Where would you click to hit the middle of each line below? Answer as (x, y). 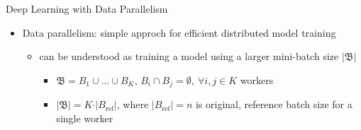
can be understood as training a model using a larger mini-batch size (189, 56)
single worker (85, 118)
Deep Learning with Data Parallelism (87, 8)
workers (257, 79)
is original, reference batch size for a (274, 104)
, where (133, 104)
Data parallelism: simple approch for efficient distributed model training (179, 32)
